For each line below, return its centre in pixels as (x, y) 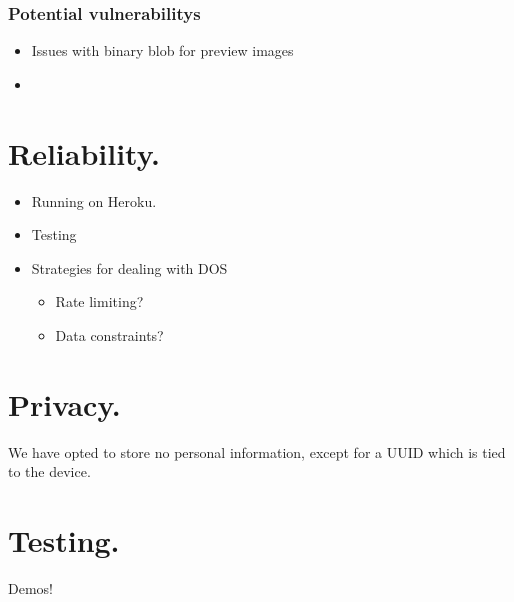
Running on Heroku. (94, 200)
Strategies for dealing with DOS (129, 267)
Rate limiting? (99, 301)
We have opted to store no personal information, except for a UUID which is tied (257, 451)
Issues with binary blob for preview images (162, 50)
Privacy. (64, 403)
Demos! (30, 587)
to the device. (49, 471)
